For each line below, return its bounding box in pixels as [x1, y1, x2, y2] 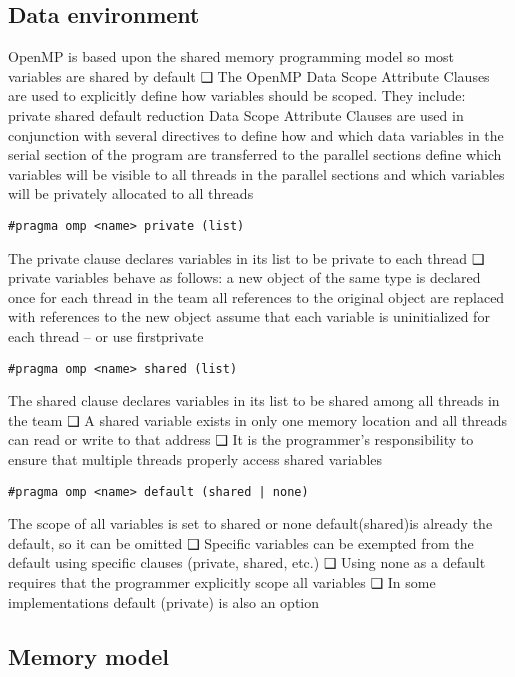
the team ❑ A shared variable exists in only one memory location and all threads [8, 409, 508, 430]
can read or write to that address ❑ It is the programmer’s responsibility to [8, 429, 474, 450]
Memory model [8, 640, 169, 671]
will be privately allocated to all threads [8, 183, 254, 204]
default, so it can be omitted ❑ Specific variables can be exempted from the [8, 532, 474, 553]
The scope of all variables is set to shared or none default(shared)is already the [8, 513, 493, 534]
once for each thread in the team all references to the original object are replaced [8, 286, 505, 307]
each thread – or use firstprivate [8, 325, 204, 346]
